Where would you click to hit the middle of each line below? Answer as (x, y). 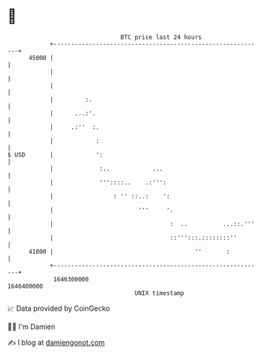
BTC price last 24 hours (161, 37)
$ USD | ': (55, 155)
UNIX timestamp (159, 293)
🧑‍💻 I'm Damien (32, 327)
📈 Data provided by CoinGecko (59, 308)
